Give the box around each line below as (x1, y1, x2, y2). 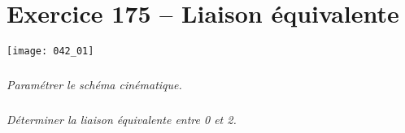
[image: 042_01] (7, 45, 94, 58)
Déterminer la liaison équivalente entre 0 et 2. (7, 111, 237, 128)
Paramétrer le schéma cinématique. (7, 76, 182, 93)
